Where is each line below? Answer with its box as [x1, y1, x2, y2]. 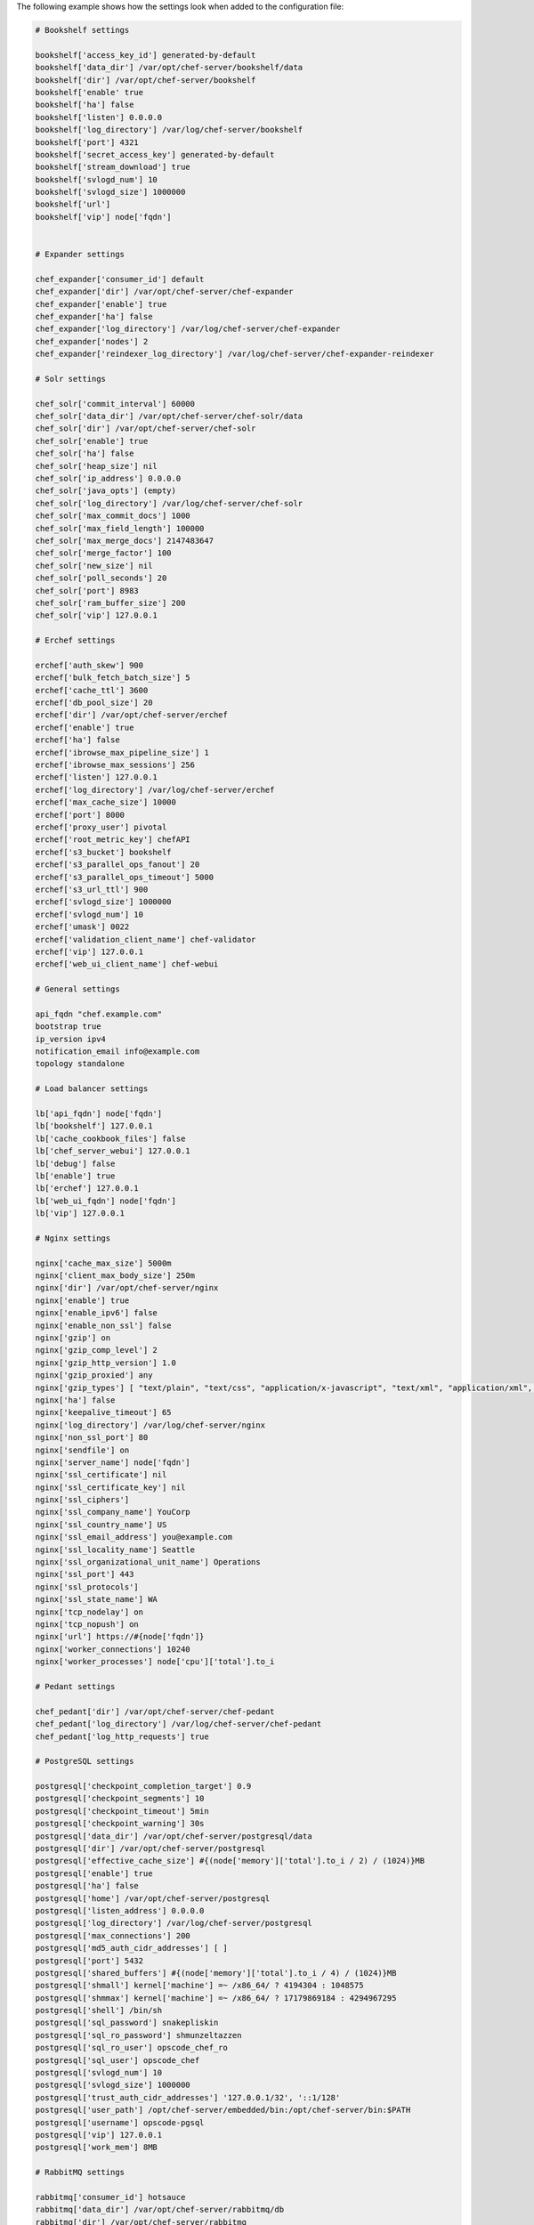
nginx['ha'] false [35, 1395, 116, 1405]
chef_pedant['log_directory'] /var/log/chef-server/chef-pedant [35, 1719, 322, 1729]
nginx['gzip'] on [35, 1333, 111, 1343]
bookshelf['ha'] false [35, 100, 134, 110]
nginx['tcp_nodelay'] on [35, 1606, 144, 1617]
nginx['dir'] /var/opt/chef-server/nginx [35, 1282, 219, 1293]
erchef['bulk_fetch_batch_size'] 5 [35, 673, 190, 683]
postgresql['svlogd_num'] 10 [35, 2067, 163, 2078]
